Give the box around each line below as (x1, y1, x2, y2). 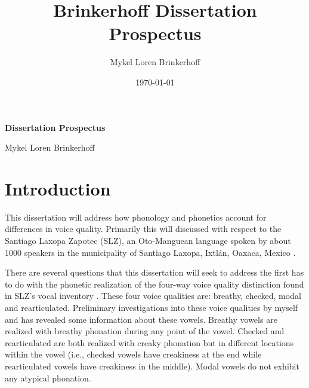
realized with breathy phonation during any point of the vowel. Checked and (5, 325, 285, 337)
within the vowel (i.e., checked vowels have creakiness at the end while (5, 348, 262, 360)
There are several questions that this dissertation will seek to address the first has (5, 266, 304, 279)
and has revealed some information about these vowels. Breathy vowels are (5, 313, 277, 325)
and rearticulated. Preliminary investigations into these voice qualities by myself (5, 301, 298, 313)
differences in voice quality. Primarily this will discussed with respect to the (5, 222, 282, 235)
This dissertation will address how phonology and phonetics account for (5, 210, 267, 223)
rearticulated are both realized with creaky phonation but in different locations (5, 336, 294, 349)
